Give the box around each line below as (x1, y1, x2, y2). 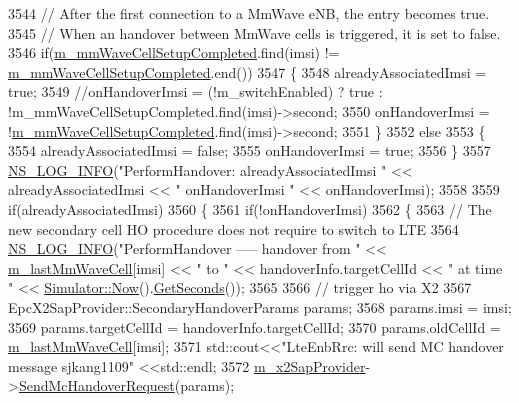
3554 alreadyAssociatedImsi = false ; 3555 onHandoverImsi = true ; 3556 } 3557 (8, 140, 491, 161)
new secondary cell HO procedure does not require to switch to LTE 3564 (8, 218, 459, 239)
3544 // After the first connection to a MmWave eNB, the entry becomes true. (8, 3, 490, 23)
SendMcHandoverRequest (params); (18, 375, 235, 396)
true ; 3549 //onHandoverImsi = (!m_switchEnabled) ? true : (8, 81, 383, 102)
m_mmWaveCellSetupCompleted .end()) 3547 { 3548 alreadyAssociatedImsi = (8, 61, 487, 82)
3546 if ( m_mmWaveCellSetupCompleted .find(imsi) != (8, 42, 340, 63)
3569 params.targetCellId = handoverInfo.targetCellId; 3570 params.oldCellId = (8, 316, 501, 337)
